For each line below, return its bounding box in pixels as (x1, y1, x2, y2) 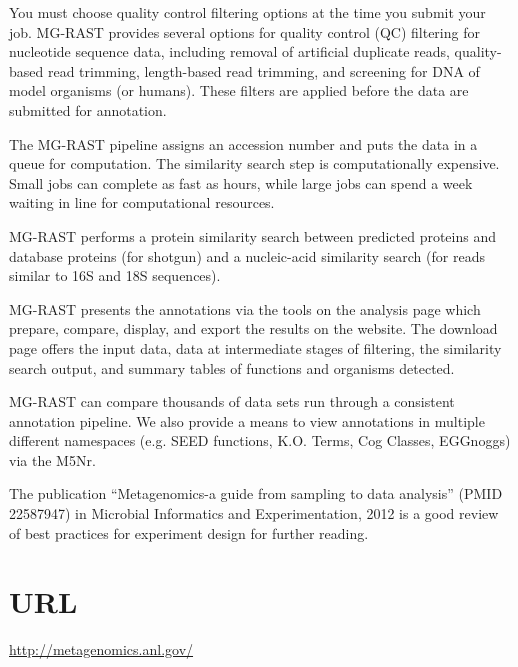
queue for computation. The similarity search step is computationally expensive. (9, 153, 500, 174)
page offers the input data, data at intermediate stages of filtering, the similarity (9, 337, 502, 358)
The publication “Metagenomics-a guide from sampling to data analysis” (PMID (9, 483, 503, 504)
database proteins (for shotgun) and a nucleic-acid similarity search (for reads (9, 245, 485, 266)
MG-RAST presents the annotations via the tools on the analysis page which (9, 298, 481, 319)
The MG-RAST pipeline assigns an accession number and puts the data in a (9, 133, 478, 154)
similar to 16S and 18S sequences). (9, 265, 221, 286)
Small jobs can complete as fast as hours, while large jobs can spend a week (9, 172, 473, 193)
